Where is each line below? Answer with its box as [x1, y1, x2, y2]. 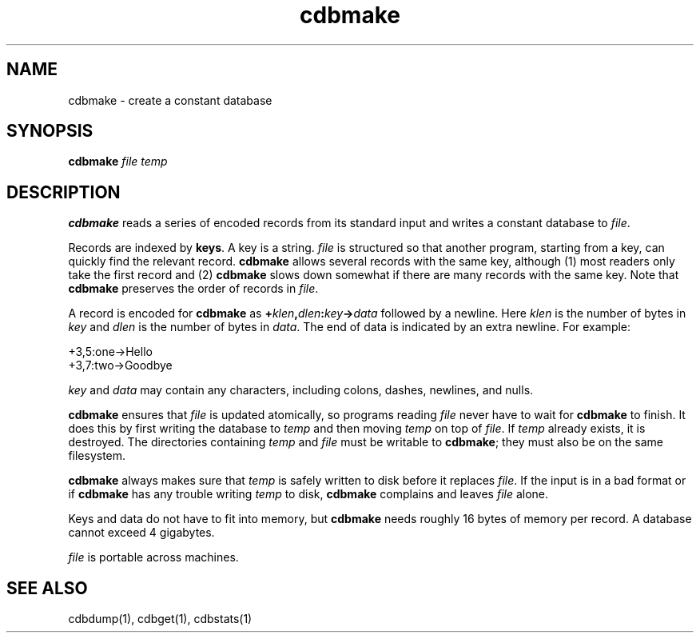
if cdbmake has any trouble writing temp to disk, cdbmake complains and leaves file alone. [68, 487, 549, 501]
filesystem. [68, 449, 126, 463]
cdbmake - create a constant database [68, 93, 272, 107]
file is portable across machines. [68, 550, 239, 565]
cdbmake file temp [68, 154, 168, 169]
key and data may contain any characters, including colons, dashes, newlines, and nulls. [68, 383, 534, 397]
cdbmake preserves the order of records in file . [68, 282, 319, 296]
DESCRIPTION [6, 182, 121, 202]
